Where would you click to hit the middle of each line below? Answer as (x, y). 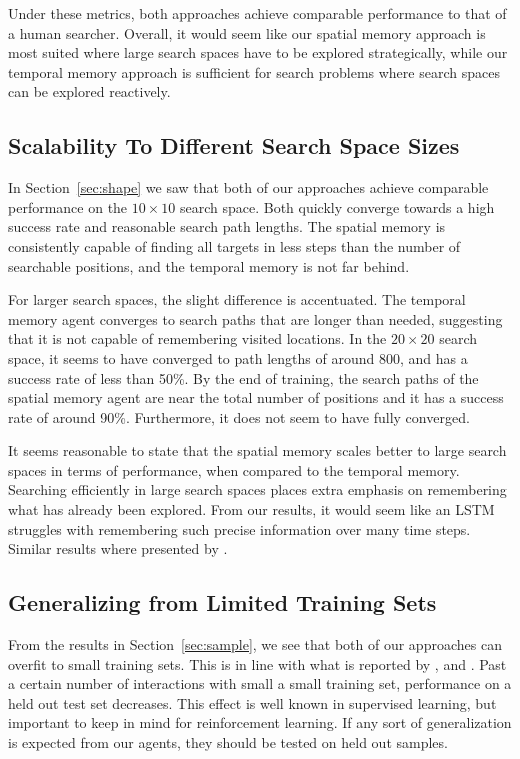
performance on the (68, 206)
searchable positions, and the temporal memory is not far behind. (209, 265)
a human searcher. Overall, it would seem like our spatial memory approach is (247, 32)
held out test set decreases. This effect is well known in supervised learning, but (252, 702)
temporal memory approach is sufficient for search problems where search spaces (254, 71)
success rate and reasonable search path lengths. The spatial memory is (227, 226)
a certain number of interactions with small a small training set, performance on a (260, 683)
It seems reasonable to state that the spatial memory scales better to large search (257, 450)
